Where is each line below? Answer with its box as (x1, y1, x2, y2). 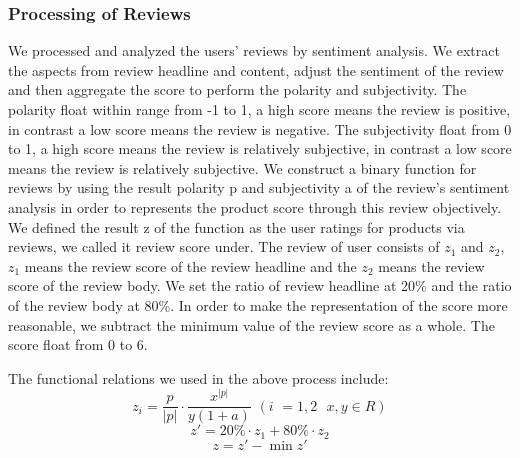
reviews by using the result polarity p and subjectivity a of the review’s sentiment (8, 177, 510, 198)
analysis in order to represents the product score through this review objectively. (8, 196, 502, 217)
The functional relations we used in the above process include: (8, 367, 389, 388)
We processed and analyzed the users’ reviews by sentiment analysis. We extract (8, 40, 500, 61)
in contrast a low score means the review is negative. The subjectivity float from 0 (8, 118, 512, 139)
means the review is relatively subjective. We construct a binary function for (8, 157, 477, 178)
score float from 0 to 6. (8, 334, 148, 355)
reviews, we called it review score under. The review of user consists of (8, 236, 440, 257)
